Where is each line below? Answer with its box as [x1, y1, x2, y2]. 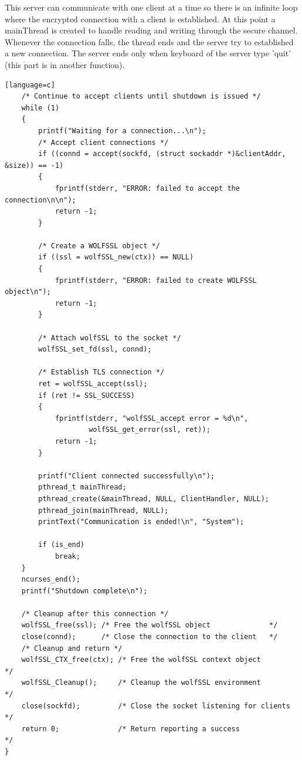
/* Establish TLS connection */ [38, 368, 165, 377]
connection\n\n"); [5, 195, 76, 204]
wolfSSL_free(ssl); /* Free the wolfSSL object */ [21, 621, 278, 630]
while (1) [21, 103, 60, 112]
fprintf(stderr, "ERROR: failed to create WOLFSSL [55, 276, 257, 285]
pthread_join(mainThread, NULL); [38, 506, 169, 515]
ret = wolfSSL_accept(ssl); [38, 380, 148, 388]
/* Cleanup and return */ [21, 644, 123, 653]
